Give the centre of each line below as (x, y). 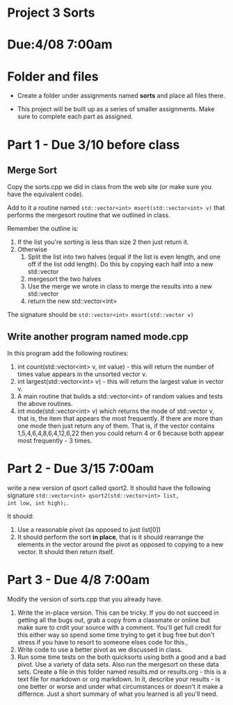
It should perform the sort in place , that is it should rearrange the (110, 537)
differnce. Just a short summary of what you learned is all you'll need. (118, 694)
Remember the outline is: (43, 229)
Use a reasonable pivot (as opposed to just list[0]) (89, 530)
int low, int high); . (38, 503)
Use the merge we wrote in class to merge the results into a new (120, 286)
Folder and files (53, 76)
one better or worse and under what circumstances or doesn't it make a (120, 687)
